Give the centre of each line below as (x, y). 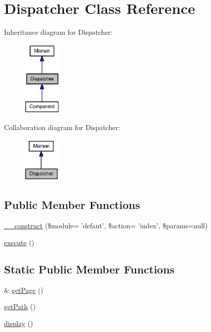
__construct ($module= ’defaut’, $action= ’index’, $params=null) (106, 226)
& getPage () (24, 290)
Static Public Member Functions (89, 269)
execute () (19, 242)
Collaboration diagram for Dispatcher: (62, 127)
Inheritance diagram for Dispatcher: (59, 32)
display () (19, 323)
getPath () (20, 306)
